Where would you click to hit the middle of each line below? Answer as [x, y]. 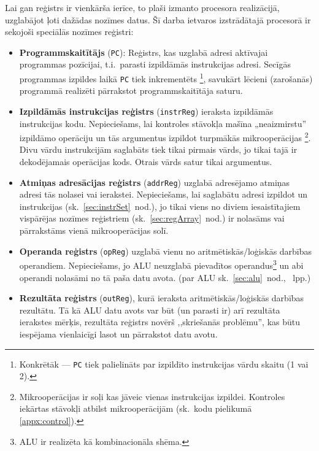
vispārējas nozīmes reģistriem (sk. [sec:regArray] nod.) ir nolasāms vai [152, 218]
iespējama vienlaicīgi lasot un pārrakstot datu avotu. [118, 334]
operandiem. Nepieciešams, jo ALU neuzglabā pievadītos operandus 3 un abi [161, 264]
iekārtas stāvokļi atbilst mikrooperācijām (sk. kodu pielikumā [136, 408]
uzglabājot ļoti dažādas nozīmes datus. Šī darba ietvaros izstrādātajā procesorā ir [158, 19]
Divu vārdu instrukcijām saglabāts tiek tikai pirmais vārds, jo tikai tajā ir [158, 149]
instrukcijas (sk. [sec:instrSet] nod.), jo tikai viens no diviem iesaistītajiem [160, 206]
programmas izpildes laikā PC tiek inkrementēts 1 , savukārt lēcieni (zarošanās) [166, 78]
